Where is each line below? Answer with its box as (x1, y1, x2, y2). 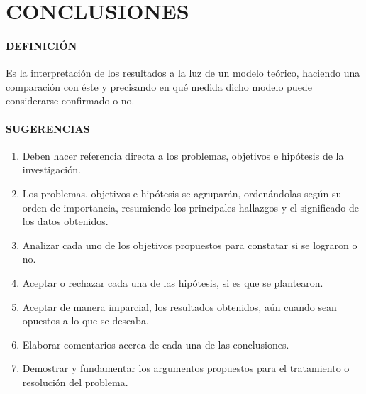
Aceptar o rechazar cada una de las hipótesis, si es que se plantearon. (22, 275, 323, 290)
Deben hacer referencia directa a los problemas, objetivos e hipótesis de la (22, 148, 344, 163)
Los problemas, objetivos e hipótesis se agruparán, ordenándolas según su (22, 185, 342, 200)
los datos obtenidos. (22, 214, 109, 229)
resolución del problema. (22, 374, 128, 389)
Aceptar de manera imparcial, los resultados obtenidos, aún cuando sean (22, 299, 337, 314)
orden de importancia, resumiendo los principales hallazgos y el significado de (22, 199, 360, 214)
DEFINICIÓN (6, 38, 77, 53)
